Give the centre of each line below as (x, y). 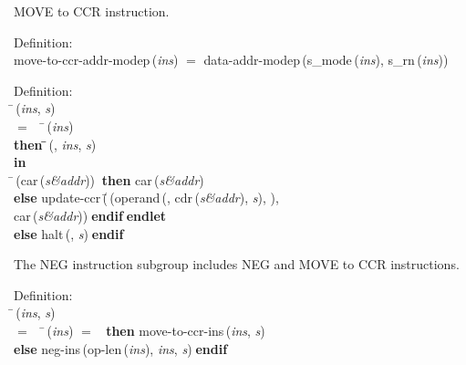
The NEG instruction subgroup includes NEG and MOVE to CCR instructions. (237, 264)
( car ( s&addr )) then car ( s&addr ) (110, 179)
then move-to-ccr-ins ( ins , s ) (186, 330)
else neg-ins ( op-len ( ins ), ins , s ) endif (121, 348)
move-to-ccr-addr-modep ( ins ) (96, 60)
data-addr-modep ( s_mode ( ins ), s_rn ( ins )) (326, 60)
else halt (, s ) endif (69, 233)
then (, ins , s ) (55, 144)
